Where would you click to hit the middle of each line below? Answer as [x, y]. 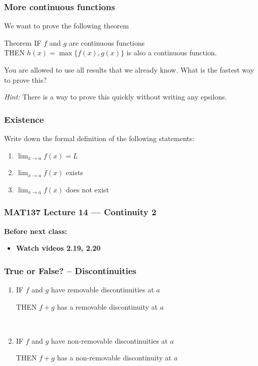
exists [74, 172]
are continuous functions [107, 42]
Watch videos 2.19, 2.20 [58, 248]
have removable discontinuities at [102, 289]
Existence [24, 119]
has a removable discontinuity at [107, 306]
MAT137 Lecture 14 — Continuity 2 [80, 212]
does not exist [87, 189]
